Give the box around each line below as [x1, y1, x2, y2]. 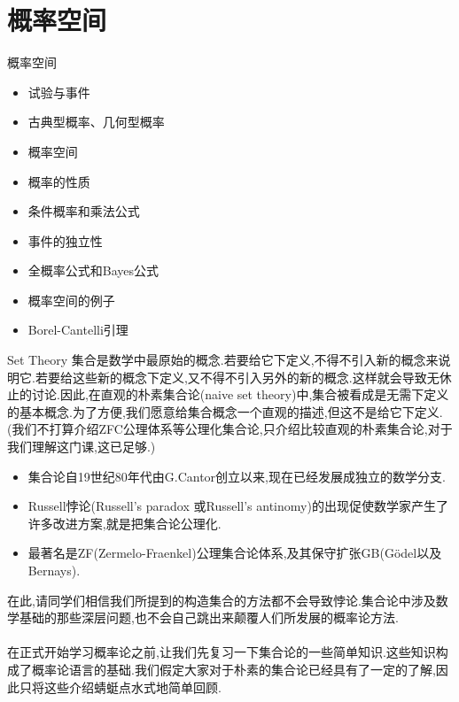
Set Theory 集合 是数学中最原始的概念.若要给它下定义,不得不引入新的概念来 [7, 351, 439, 369]
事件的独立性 [27, 231, 103, 250]
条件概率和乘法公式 [27, 202, 140, 220]
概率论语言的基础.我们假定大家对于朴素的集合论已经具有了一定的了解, [31, 660, 436, 678]
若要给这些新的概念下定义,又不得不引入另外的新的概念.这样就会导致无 [35, 367, 440, 386]
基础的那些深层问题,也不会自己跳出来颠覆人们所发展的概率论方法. [19, 608, 399, 627]
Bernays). [27, 561, 81, 579]
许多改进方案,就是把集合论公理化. [27, 513, 222, 532]
